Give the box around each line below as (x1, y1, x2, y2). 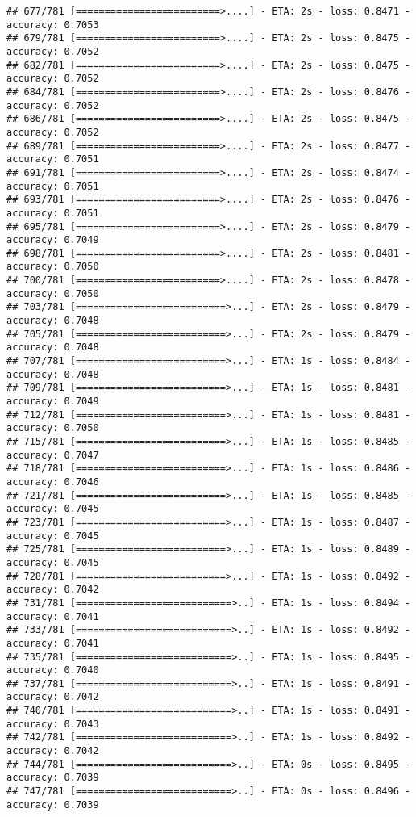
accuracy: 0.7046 (6, 476, 99, 488)
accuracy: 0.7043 (6, 718, 99, 730)
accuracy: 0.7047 (6, 449, 99, 461)
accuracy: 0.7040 (6, 664, 99, 677)
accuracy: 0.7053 (6, 19, 99, 31)
